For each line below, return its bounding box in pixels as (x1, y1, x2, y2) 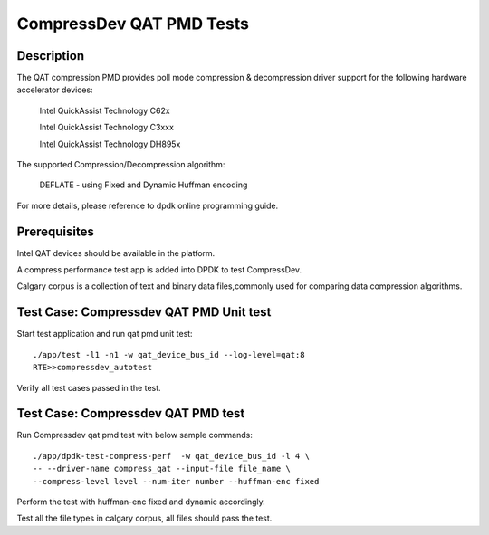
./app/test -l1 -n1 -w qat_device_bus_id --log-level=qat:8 (33, 349, 305, 359)
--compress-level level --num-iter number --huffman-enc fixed (33, 476, 320, 486)
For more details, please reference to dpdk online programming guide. (16, 200, 279, 211)
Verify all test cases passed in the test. (16, 382, 162, 393)
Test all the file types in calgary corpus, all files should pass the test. (16, 512, 273, 524)
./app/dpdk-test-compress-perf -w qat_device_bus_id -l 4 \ (33, 451, 310, 461)
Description (16, 48, 85, 63)
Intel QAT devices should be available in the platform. (16, 247, 216, 258)
